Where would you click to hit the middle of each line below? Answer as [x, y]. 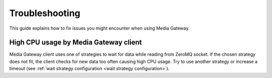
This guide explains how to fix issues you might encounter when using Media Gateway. [99, 28]
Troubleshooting [45, 13]
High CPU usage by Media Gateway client [76, 43]
